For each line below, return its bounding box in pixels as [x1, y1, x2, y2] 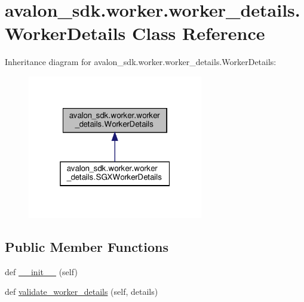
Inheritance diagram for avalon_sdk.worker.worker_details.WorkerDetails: [5, 56, 277, 68]
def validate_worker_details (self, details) [5, 285, 158, 298]
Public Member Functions [5, 237, 168, 255]
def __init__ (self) [5, 265, 78, 278]
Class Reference [132, 21, 265, 45]
